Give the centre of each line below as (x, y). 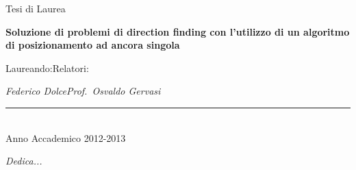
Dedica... (24, 161)
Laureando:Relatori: (47, 68)
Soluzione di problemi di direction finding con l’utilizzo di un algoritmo (178, 31)
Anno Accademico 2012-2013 (66, 137)
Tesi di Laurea (36, 8)
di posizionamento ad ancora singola (93, 45)
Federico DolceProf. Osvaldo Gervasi (83, 91)
